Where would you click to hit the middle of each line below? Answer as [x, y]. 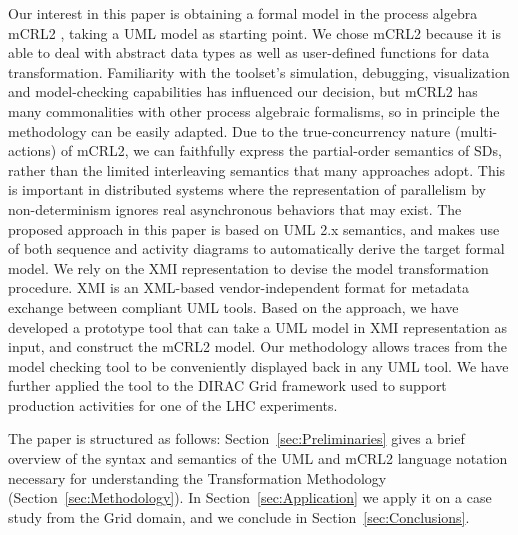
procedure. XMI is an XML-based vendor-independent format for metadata [239, 287]
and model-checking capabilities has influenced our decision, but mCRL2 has [243, 91]
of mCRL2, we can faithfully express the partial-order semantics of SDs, [281, 150]
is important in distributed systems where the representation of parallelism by [247, 189]
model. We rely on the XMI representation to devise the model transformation [248, 267]
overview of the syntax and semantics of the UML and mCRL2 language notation [258, 458]
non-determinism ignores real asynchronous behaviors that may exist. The [235, 208]
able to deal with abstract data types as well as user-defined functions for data [249, 52]
